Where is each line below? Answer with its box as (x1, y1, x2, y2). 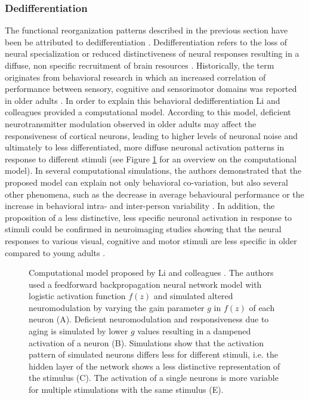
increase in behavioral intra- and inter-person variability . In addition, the (5, 199, 275, 212)
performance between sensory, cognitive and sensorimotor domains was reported (5, 82, 297, 95)
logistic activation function (29, 290, 126, 302)
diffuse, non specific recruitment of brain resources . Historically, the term (5, 59, 274, 71)
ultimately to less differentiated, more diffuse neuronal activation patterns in (5, 141, 285, 153)
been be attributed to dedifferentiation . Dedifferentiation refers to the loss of (5, 35, 288, 48)
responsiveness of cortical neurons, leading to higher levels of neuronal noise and (5, 129, 298, 141)
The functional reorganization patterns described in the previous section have (5, 24, 288, 36)
